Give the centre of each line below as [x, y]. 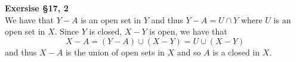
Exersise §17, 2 [37, 8]
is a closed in [236, 52]
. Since [67, 31]
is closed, [106, 31]
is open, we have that [188, 31]
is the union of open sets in [115, 52]
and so [189, 52]
